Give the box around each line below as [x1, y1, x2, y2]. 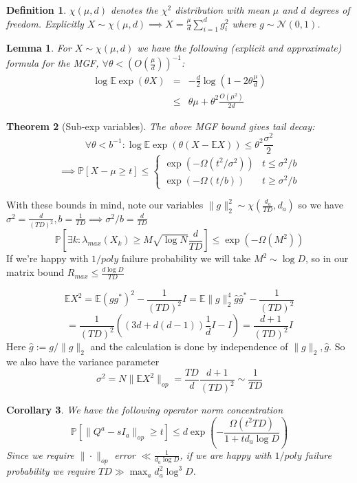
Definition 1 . [6, 3, 67, 17]
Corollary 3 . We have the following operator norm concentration [6, 402, 283, 417]
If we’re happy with [6, 251, 89, 266]
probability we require [6, 464, 96, 478]
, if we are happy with [180, 447, 272, 462]
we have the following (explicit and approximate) [137, 41, 342, 55]
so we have [298, 197, 343, 212]
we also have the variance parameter [6, 354, 160, 369]
